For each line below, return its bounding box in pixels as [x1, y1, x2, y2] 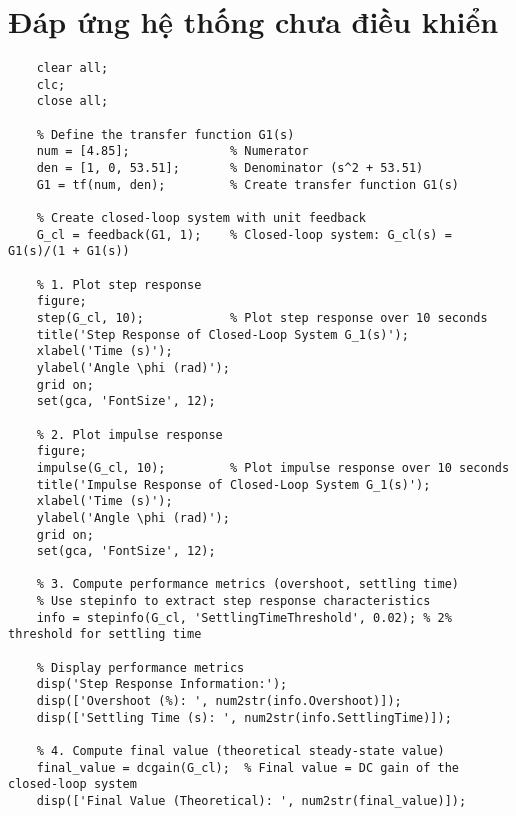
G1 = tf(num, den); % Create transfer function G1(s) [36, 177, 460, 192]
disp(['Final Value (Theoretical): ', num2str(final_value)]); [36, 794, 467, 808]
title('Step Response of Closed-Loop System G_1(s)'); [36, 327, 409, 342]
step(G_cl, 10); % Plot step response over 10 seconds [36, 310, 488, 325]
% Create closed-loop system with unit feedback [36, 211, 366, 226]
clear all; [36, 61, 109, 76]
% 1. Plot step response [36, 277, 202, 292]
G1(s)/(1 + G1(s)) [8, 244, 130, 259]
